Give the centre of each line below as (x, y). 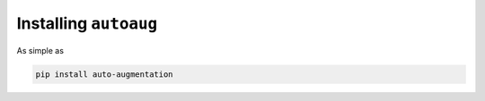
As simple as (40, 50)
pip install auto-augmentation (105, 74)
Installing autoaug (87, 23)
